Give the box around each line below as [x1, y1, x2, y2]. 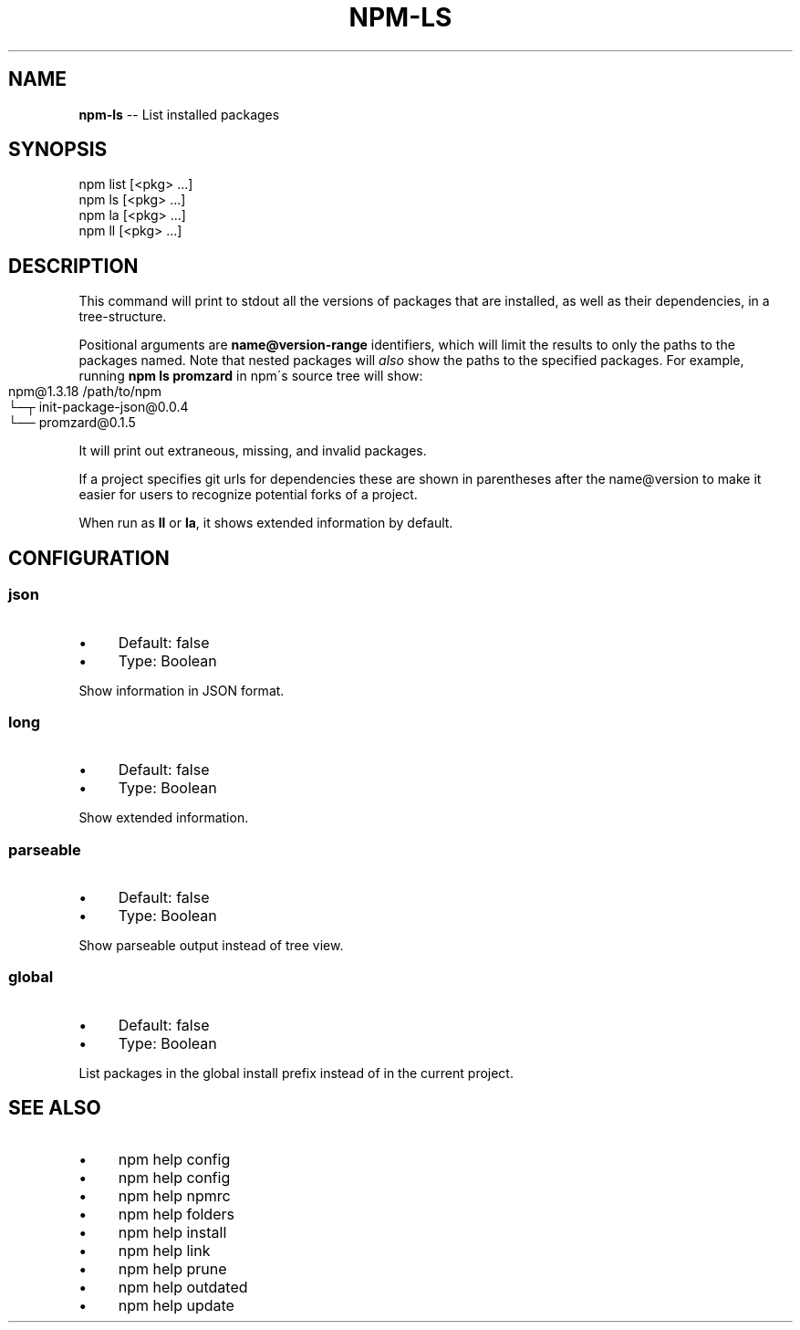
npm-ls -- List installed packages [78, 106, 280, 122]
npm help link [118, 1241, 211, 1260]
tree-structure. [78, 309, 167, 325]
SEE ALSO [8, 1096, 101, 1120]
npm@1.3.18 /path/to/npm [8, 383, 161, 400]
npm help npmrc [118, 1186, 231, 1205]
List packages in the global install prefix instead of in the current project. [78, 1064, 514, 1081]
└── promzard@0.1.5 [8, 414, 136, 431]
